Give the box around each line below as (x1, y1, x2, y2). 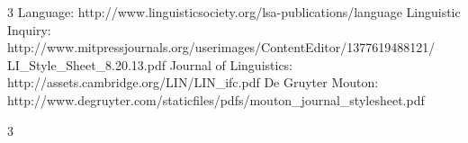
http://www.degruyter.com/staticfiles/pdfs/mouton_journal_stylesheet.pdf (7, 90, 425, 109)
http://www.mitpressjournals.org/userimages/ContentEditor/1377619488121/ (7, 38, 436, 57)
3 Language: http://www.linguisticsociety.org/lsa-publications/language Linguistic (7, 3, 461, 21)
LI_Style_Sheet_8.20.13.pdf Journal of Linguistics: (7, 55, 293, 74)
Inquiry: (7, 20, 51, 39)
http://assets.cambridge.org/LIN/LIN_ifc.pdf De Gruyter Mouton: (7, 73, 379, 92)
